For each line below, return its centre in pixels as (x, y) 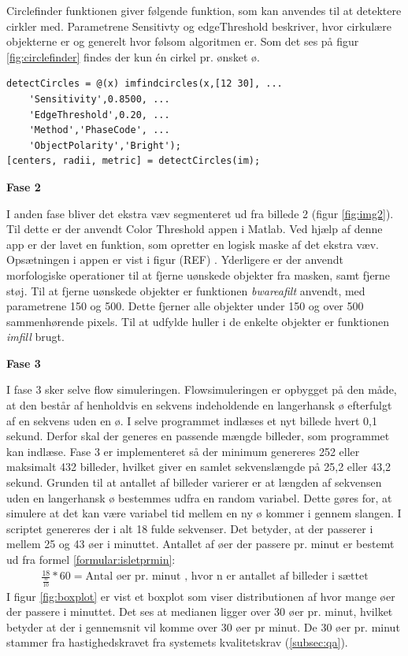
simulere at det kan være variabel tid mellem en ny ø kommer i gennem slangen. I (204, 513)
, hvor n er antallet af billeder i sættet (276, 577)
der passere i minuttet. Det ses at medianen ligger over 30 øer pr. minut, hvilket (200, 612)
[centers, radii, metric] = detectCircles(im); (134, 161)
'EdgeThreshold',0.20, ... (99, 115)
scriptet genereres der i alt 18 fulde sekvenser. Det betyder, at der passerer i (190, 528)
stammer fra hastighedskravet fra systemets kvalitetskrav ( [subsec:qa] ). (177, 642)
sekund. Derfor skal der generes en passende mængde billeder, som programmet (198, 436)
